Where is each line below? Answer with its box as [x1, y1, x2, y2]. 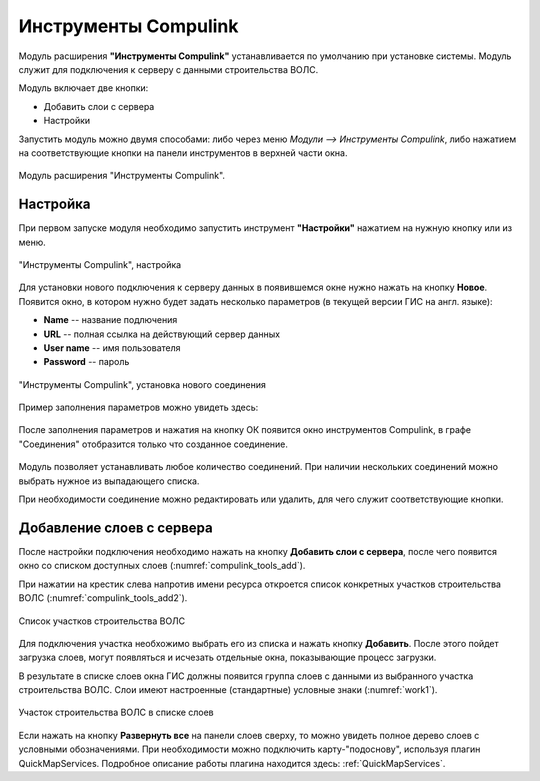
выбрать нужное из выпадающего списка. [18, 475, 200, 487]
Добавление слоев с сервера [18, 519, 214, 536]
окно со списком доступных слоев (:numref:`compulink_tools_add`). [18, 560, 306, 572]
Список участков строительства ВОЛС [18, 615, 186, 627]
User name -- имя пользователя [43, 341, 181, 354]
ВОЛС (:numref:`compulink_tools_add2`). [18, 592, 188, 604]
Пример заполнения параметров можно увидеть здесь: [18, 401, 259, 414]
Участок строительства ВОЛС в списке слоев [18, 706, 214, 719]
